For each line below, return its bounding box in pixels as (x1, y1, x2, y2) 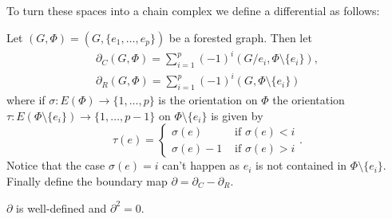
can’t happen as (162, 157, 240, 174)
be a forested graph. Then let (168, 29, 312, 45)
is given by (211, 107, 263, 123)
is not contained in (255, 157, 347, 174)
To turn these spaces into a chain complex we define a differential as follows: (6, 2, 380, 18)
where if (6, 92, 46, 108)
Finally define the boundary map (6, 173, 168, 190)
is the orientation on (158, 92, 258, 108)
